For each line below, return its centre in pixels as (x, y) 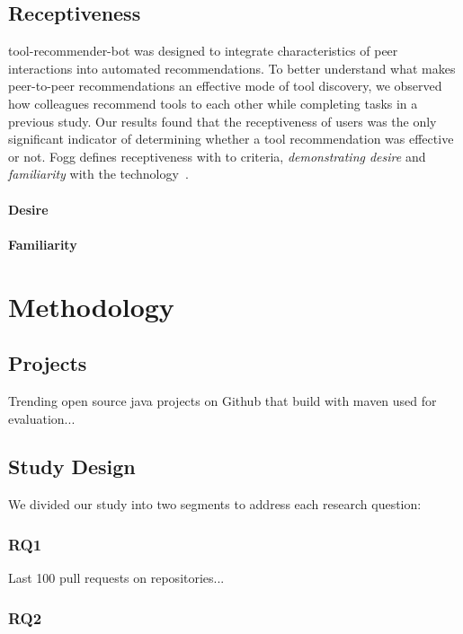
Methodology (91, 306)
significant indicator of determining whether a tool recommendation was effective (231, 139)
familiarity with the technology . (98, 174)
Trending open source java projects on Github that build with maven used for (223, 400)
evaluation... (42, 418)
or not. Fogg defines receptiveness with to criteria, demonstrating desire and (217, 156)
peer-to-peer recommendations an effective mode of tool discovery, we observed (225, 86)
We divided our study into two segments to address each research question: (215, 504)
